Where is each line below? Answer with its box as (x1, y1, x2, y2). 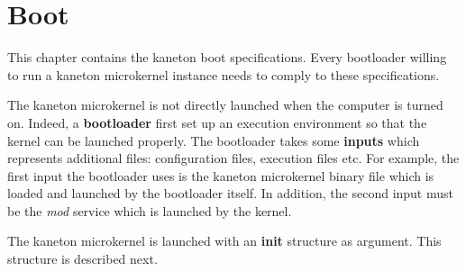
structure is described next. (7, 249, 158, 268)
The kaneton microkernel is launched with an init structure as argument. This (7, 231, 442, 250)
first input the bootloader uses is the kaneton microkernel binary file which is (7, 166, 434, 185)
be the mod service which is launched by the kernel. (7, 201, 292, 220)
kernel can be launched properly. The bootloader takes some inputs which (7, 131, 420, 149)
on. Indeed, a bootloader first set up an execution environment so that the (7, 113, 427, 131)
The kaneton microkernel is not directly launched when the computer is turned (7, 95, 443, 114)
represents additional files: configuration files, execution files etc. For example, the (7, 149, 460, 167)
